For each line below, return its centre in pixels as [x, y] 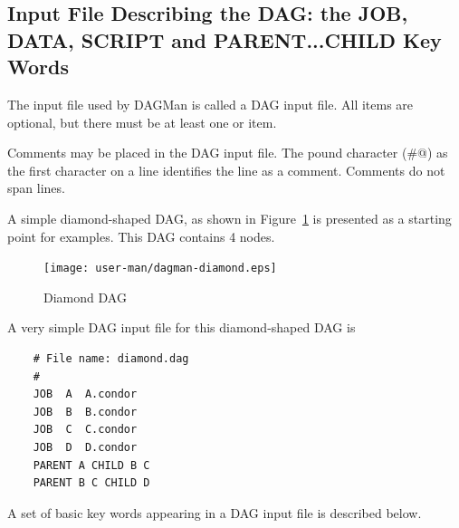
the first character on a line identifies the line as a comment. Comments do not [226, 170]
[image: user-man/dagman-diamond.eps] [160, 269]
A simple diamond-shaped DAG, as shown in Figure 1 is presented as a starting [229, 218]
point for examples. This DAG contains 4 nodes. [141, 236]
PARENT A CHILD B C [91, 465]
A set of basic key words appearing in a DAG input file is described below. [215, 512]
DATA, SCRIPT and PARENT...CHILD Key [225, 39]
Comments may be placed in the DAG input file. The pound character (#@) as [228, 153]
